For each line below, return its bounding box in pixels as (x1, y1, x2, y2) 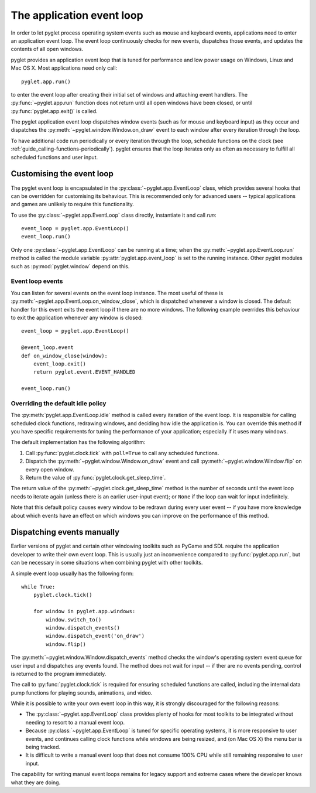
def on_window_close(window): (21, 352, 108, 359)
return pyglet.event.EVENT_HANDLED (33, 369, 136, 375)
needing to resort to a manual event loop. (25, 719, 125, 726)
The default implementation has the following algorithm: (11, 439, 146, 446)
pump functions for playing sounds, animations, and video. (11, 689, 153, 696)
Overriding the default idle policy (11, 399, 107, 407)
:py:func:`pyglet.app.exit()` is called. (11, 107, 98, 114)
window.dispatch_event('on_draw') (46, 633, 145, 640)
